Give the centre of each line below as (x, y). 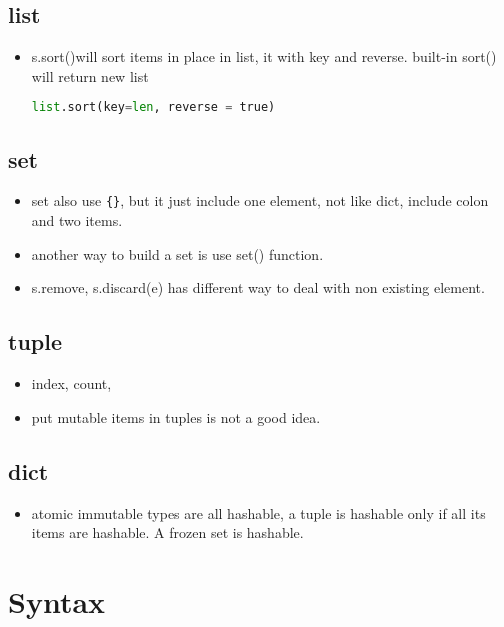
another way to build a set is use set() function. (177, 253)
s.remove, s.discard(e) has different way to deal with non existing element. (258, 287)
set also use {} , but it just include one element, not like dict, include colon (260, 200)
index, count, (71, 383)
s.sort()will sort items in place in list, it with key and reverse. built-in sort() (264, 56)
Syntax (57, 600)
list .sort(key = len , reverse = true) (153, 107)
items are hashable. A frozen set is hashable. (167, 532)
